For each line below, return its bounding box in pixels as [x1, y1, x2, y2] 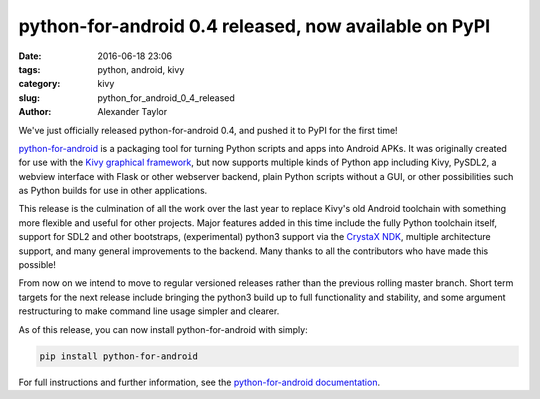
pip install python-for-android [39, 350, 199, 362]
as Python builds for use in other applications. [18, 185, 208, 197]
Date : [18, 50, 42, 62]
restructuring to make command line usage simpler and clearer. [18, 305, 280, 317]
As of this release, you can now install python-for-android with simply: [18, 323, 309, 335]
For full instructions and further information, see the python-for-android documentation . [18, 376, 380, 388]
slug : [18, 91, 40, 104]
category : [18, 78, 61, 90]
